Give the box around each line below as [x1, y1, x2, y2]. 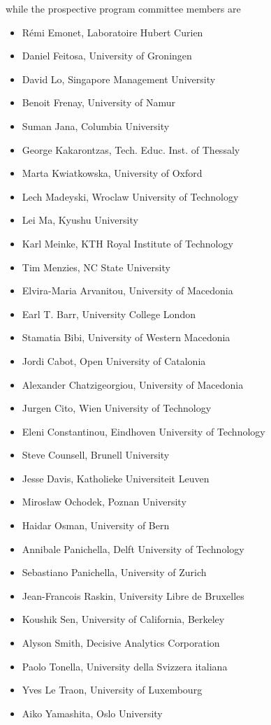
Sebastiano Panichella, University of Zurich [22, 565, 207, 580]
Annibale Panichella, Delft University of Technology [22, 541, 244, 556]
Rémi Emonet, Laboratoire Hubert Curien [22, 24, 203, 39]
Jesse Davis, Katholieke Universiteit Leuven [22, 471, 210, 485]
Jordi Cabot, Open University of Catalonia [22, 353, 206, 368]
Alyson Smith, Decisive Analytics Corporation [22, 636, 220, 650]
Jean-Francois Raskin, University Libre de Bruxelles [22, 588, 244, 603]
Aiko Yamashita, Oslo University [22, 705, 163, 720]
